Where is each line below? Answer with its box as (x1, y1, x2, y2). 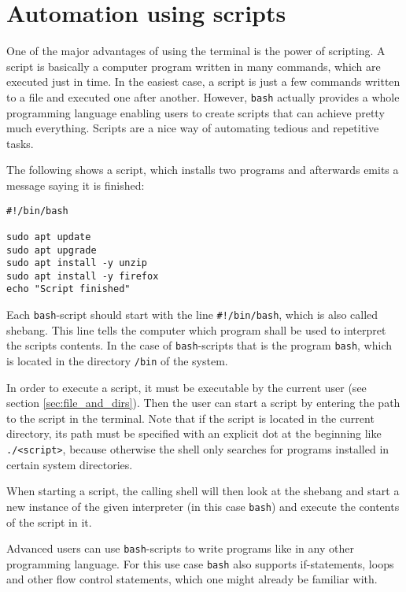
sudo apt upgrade (6, 244, 97, 256)
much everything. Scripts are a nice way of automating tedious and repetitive (6, 120, 379, 136)
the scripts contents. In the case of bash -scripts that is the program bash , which (6, 337, 393, 353)
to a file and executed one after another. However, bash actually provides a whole (6, 88, 400, 105)
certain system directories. (6, 456, 133, 472)
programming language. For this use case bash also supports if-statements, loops (6, 555, 394, 572)
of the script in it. (6, 513, 92, 530)
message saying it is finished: (6, 176, 145, 193)
